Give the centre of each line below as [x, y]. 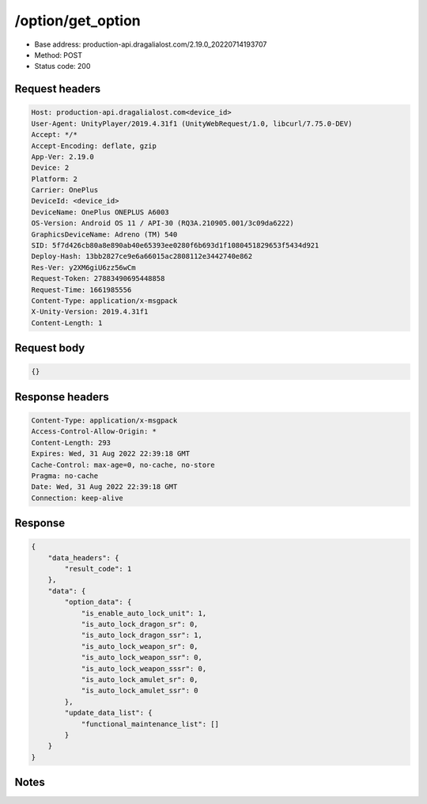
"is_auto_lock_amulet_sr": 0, [140, 679]
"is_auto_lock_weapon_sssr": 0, [144, 668]
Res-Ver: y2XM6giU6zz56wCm [83, 267]
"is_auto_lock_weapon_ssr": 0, [142, 658]
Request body [50, 348]
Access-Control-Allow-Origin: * [94, 432]
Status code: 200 [62, 66]
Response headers [62, 397]
